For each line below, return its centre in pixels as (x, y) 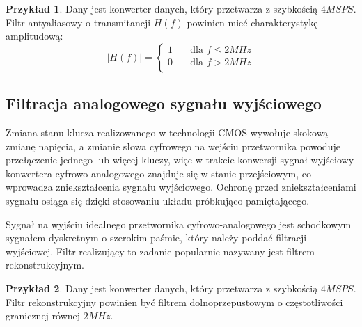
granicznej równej (43, 316)
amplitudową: (34, 36)
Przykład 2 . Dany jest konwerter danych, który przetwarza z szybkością (162, 288)
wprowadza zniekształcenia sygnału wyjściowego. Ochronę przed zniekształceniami (181, 187)
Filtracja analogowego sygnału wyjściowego (164, 103)
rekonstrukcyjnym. (45, 265)
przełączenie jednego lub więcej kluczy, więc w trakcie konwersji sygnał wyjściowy (180, 160)
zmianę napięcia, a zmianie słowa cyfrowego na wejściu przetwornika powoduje (173, 146)
